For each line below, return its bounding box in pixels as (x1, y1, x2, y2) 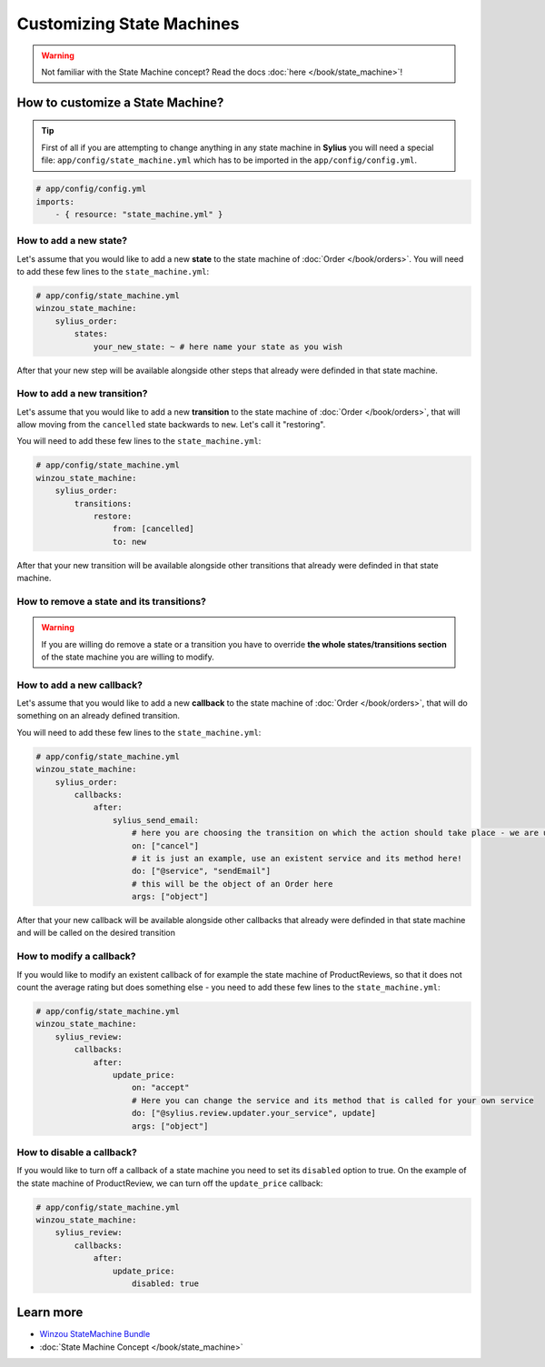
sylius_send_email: (112, 815, 200, 825)
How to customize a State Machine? (16, 95, 224, 110)
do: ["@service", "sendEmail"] (132, 866, 272, 877)
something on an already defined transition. (16, 710, 181, 721)
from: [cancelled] (112, 524, 194, 534)
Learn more (16, 1305, 84, 1321)
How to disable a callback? (16, 1146, 138, 1159)
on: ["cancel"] (132, 840, 200, 850)
